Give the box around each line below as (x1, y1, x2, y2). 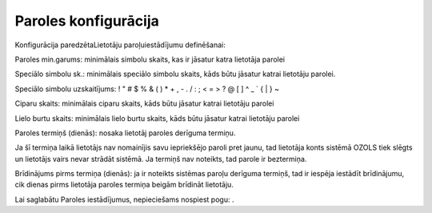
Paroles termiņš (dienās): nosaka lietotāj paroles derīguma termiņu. (14, 128, 236, 138)
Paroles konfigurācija (14, 12, 159, 30)
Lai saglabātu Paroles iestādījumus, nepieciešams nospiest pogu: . (14, 195, 234, 204)
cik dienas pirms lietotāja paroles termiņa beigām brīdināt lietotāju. (14, 180, 234, 190)
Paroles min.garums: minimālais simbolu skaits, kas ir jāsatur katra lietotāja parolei (14, 54, 286, 64)
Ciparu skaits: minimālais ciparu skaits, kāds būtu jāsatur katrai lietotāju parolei (14, 98, 274, 108)
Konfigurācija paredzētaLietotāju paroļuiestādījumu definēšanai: (14, 40, 226, 50)
